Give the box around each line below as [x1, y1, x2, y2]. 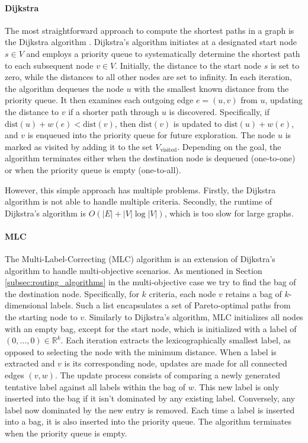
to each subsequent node [5, 59, 94, 71]
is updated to [173, 117, 222, 129]
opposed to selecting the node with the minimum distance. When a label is [5, 345, 277, 358]
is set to [270, 59, 300, 71]
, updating [265, 94, 303, 106]
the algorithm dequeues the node [5, 82, 124, 94]
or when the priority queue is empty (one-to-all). [5, 163, 181, 176]
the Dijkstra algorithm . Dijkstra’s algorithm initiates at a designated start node [5, 36, 297, 48]
